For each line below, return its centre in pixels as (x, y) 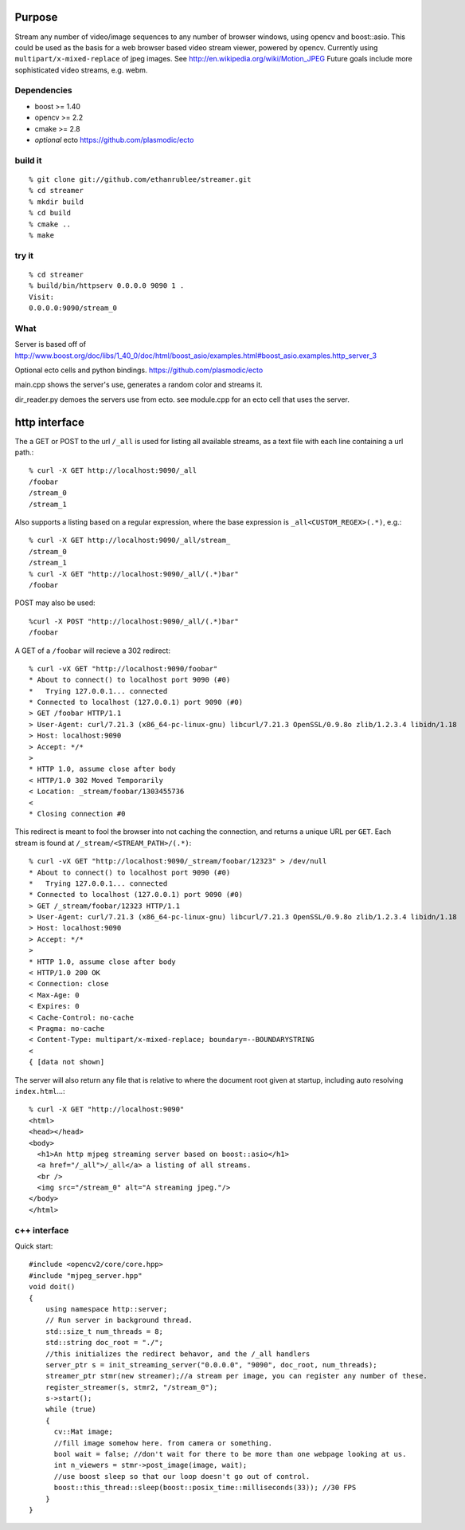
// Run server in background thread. (119, 1320)
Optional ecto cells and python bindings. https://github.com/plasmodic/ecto (139, 370)
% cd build (50, 213)
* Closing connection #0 (77, 814)
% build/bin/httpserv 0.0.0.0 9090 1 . (107, 286)
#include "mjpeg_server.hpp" (86, 1275)
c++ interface (42, 1230)
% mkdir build (56, 202)
